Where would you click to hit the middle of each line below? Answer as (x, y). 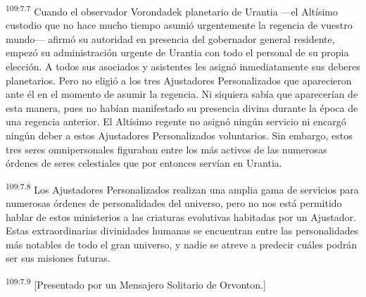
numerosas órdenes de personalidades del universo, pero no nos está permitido (174, 203)
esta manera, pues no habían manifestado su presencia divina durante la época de (182, 107)
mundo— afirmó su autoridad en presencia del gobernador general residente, (170, 38)
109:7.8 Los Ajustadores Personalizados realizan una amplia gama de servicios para (182, 188)
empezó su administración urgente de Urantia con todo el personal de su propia (177, 52)
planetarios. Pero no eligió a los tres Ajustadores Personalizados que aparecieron (179, 80)
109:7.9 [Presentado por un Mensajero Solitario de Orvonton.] (136, 283)
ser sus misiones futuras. (58, 258)
